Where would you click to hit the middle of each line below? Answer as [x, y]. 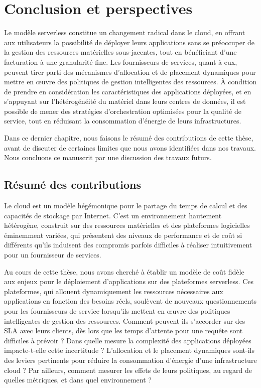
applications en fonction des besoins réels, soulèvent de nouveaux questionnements [130, 301]
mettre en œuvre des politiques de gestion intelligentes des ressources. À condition [130, 82]
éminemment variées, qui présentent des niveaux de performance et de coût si [123, 235]
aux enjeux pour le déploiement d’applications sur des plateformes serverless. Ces [129, 281]
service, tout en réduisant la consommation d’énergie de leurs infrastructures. [123, 121]
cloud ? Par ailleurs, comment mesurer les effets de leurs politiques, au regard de [128, 370]
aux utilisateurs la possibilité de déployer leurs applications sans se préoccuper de [129, 42]
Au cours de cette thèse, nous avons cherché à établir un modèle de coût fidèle [124, 271]
